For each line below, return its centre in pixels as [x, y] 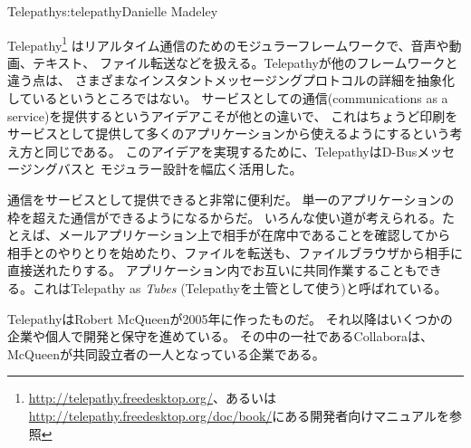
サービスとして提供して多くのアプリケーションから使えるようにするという [229, 133]
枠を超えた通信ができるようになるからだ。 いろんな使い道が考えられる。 [225, 217]
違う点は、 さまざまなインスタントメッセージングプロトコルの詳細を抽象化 [231, 80]
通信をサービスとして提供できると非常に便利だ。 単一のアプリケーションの [231, 199]
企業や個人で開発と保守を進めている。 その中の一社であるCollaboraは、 [221, 336]
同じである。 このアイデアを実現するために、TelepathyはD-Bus [231, 151]
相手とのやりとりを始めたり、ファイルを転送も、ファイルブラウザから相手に [235, 252]
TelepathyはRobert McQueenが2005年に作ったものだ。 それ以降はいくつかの [230, 318]
